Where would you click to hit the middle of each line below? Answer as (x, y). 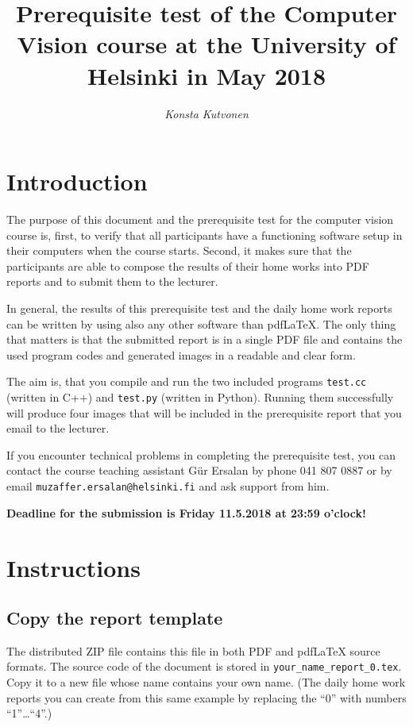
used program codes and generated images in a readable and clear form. (181, 354)
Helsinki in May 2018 (206, 75)
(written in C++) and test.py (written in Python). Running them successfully (200, 397)
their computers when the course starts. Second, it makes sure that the (179, 250)
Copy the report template (115, 618)
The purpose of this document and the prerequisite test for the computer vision (200, 219)
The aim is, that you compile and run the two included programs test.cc (187, 381)
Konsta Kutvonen (206, 113)
